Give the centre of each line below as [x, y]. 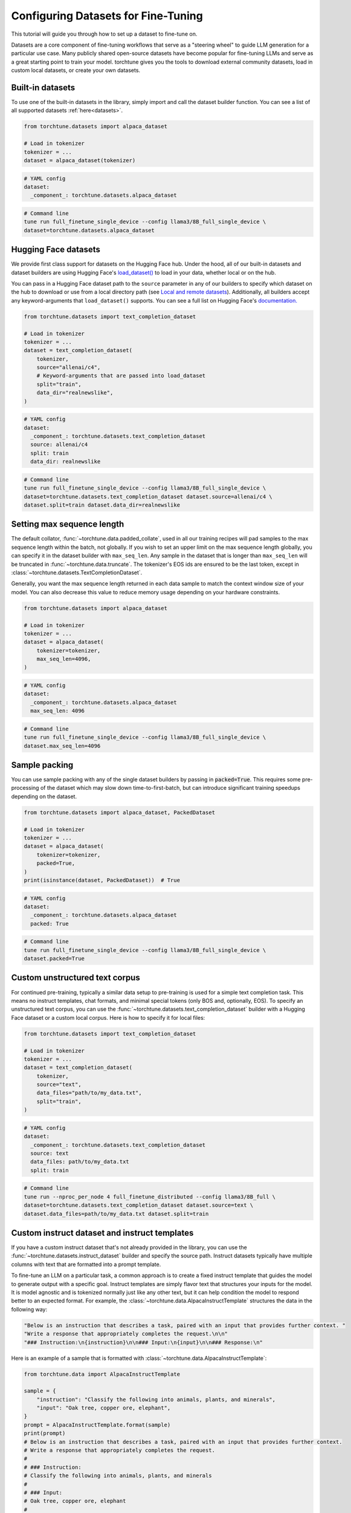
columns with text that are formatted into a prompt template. [86, 1264]
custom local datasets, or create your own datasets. [76, 70]
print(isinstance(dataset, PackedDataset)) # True [102, 880]
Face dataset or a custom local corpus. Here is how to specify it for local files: [108, 1017]
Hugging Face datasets [56, 250]
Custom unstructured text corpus [76, 978]
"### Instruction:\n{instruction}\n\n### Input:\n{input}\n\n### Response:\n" [143, 1342]
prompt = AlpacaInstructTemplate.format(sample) [97, 1425]
